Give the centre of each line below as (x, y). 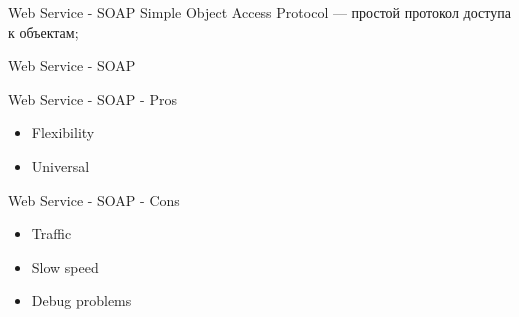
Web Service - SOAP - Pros (92, 98)
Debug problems (81, 300)
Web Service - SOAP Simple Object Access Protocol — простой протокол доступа (259, 12)
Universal (60, 165)
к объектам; (43, 31)
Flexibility (63, 132)
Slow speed (65, 266)
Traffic (51, 233)
